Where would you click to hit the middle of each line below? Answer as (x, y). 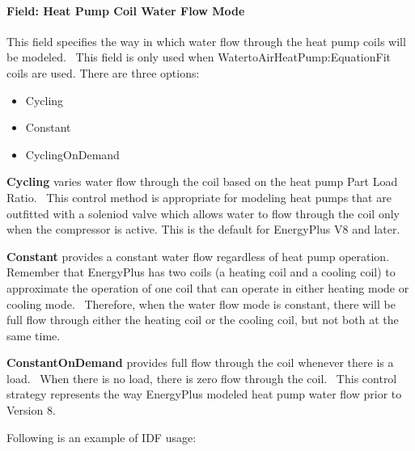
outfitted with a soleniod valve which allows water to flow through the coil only (203, 213)
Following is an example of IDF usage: (102, 437)
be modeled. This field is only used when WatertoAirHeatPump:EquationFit (199, 57)
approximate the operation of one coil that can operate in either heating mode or (208, 287)
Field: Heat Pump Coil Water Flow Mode (126, 10)
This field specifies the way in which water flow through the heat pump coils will (206, 41)
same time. (34, 335)
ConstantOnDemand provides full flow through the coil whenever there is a (200, 362)
